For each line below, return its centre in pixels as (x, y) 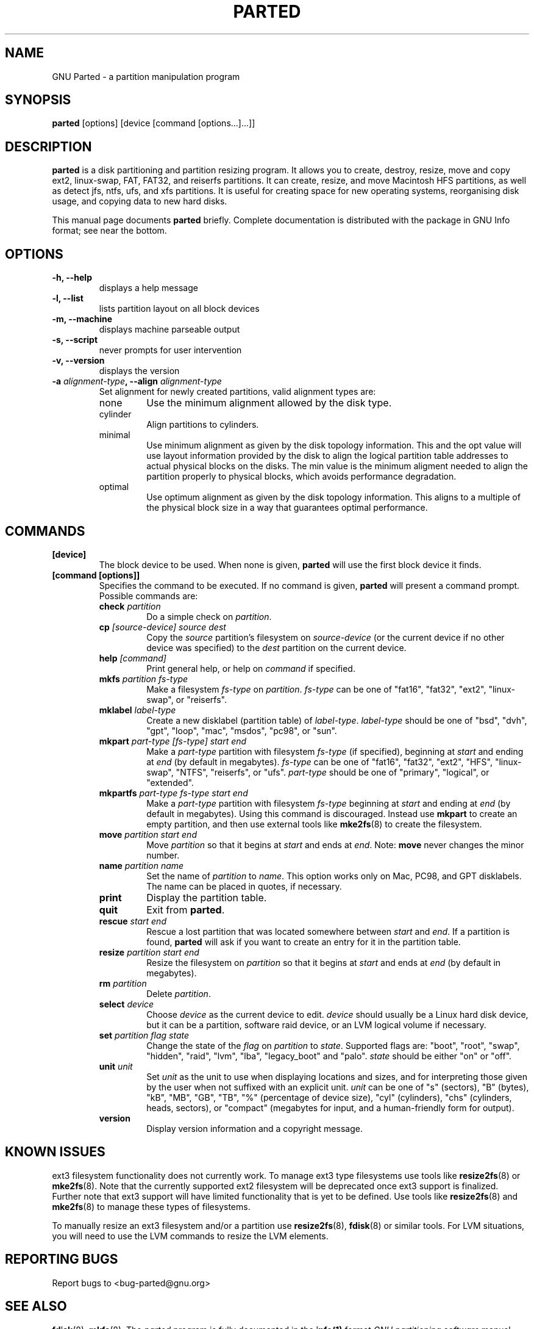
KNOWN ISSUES (55, 1152)
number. (163, 855)
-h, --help (72, 278)
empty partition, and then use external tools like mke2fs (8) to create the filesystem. (314, 824)
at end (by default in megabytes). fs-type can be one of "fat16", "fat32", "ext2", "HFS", (319, 762)
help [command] (133, 658)
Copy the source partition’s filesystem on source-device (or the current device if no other (326, 637)
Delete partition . (179, 993)
